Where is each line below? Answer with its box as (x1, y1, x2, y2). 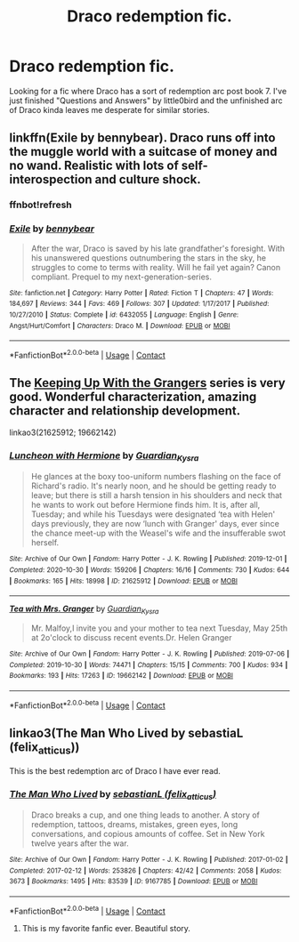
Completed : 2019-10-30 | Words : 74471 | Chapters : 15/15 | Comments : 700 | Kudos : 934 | (9, 660, 288, 669)
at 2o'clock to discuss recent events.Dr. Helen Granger (30, 632, 233, 642)
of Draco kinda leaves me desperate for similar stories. (9, 104, 211, 115)
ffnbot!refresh (9, 198, 73, 211)
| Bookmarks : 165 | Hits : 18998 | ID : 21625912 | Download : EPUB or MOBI (9, 576, 238, 585)
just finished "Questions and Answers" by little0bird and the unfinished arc (9, 95, 283, 106)
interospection (9, 172, 93, 188)
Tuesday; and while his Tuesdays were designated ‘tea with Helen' (30, 509, 276, 519)
